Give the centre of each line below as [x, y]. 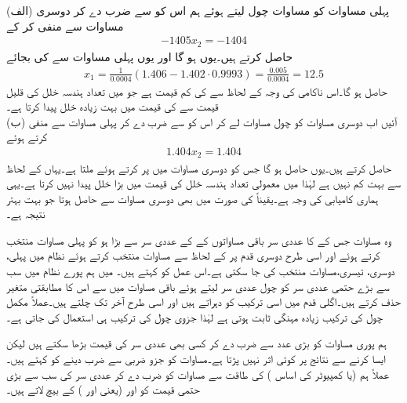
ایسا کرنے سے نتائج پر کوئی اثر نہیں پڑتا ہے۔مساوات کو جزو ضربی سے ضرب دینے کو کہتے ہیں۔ [196, 359]
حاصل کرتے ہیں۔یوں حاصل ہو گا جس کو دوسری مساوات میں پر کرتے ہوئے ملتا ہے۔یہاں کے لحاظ [199, 167]
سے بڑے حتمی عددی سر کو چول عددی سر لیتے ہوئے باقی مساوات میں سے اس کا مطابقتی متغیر [198, 286]
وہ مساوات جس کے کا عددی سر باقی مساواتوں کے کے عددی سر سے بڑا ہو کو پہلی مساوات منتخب [199, 240]
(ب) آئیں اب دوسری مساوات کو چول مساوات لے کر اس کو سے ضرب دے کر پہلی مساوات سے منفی [202, 121]
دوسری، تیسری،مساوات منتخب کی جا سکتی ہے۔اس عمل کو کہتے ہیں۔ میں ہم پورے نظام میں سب [201, 271]
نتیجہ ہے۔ [26, 214]
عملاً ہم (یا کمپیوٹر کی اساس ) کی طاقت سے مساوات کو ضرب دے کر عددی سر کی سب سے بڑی [198, 374]
